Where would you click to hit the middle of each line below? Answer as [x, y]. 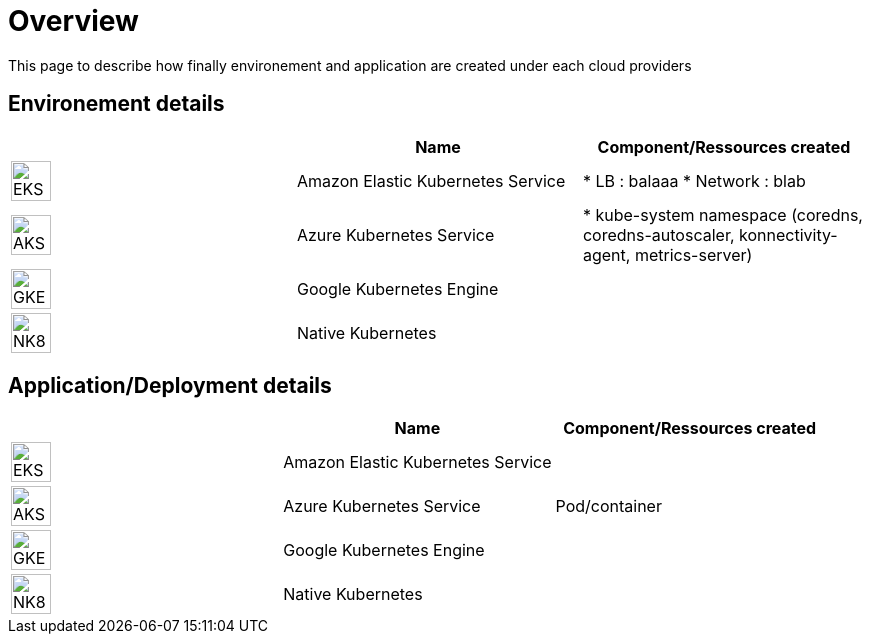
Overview [73, 21]
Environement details [116, 104]
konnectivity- [788, 234]
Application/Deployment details [170, 386]
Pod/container [608, 506]
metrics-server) [693, 254]
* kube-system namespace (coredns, [722, 214]
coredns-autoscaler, [658, 234]
